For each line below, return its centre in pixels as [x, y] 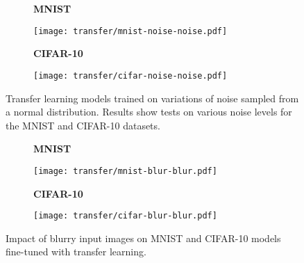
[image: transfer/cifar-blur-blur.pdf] [125, 216]
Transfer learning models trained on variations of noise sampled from [152, 98]
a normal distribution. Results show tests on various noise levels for [149, 112]
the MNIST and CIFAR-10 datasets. [83, 125]
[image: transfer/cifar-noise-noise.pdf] [130, 75]
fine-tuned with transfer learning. [76, 252]
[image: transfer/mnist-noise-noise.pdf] [130, 31]
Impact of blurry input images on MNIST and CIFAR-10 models [143, 238]
